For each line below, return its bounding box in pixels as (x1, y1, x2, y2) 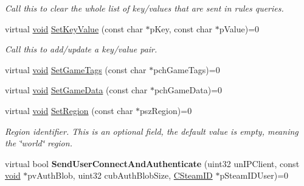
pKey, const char (150, 22, 213, 35)
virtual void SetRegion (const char (5, 104, 133, 116)
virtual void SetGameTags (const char (5, 63, 147, 76)
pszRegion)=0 (140, 104, 192, 116)
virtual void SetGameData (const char (5, 84, 148, 96)
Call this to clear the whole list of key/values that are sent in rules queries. (5, 2, 284, 14)
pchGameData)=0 (154, 84, 223, 96)
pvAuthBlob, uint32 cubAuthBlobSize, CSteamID (27, 169, 213, 182)
